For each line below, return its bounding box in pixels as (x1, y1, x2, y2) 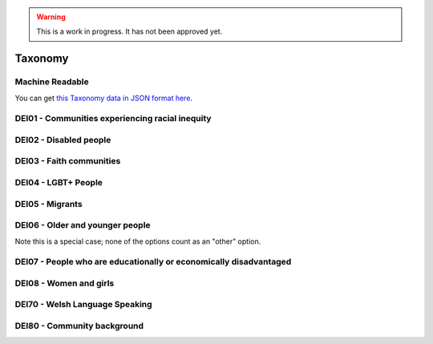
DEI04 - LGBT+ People (14, 177, 103, 188)
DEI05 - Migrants (14, 198, 83, 209)
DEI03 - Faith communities (14, 156, 121, 167)
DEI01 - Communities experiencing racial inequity (14, 113, 212, 124)
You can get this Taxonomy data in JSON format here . (14, 93, 192, 103)
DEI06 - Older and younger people (14, 220, 152, 231)
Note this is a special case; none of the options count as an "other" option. (14, 237, 261, 246)
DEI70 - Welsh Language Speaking (14, 299, 152, 310)
